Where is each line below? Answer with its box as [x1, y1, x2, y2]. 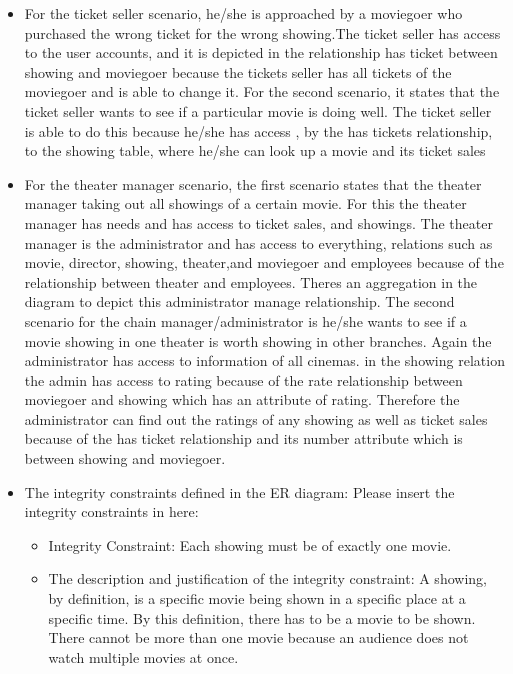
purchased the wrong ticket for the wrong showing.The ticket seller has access [24, 22, 501, 43]
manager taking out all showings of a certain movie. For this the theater [24, 193, 467, 214]
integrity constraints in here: [24, 501, 199, 522]
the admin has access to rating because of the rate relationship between [24, 369, 463, 390]
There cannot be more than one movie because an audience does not [48, 627, 469, 648]
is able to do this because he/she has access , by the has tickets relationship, [24, 120, 493, 141]
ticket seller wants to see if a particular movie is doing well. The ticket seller [24, 100, 492, 121]
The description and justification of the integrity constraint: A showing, [48, 568, 487, 589]
